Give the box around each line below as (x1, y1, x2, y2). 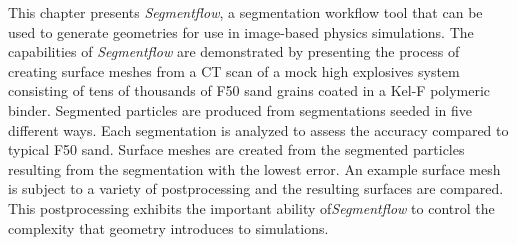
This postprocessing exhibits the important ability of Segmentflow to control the (8, 197, 495, 218)
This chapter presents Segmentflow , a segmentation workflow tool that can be (8, 2, 483, 22)
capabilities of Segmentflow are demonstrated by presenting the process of (8, 41, 460, 62)
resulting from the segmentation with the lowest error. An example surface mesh (8, 158, 501, 179)
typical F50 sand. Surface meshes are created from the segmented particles (8, 139, 465, 160)
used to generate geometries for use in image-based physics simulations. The (8, 21, 474, 42)
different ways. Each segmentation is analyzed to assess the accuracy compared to (8, 119, 509, 140)
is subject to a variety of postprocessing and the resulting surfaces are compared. (8, 178, 504, 199)
